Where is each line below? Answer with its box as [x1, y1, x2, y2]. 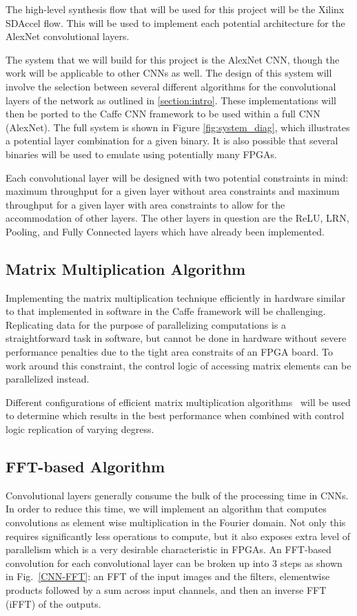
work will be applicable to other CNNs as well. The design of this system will [6, 66, 332, 80]
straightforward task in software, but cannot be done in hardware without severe [6, 331, 347, 345]
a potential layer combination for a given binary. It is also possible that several [6, 133, 338, 148]
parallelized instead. [6, 372, 90, 386]
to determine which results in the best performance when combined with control [6, 408, 345, 423]
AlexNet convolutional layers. [6, 29, 130, 44]
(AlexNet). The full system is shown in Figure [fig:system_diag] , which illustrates [6, 119, 350, 134]
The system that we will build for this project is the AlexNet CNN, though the [6, 52, 340, 66]
